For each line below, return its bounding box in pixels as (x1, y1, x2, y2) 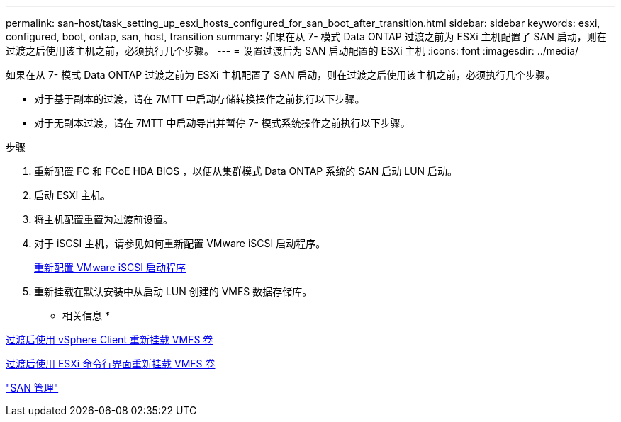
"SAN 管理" (6, 382, 59, 394)
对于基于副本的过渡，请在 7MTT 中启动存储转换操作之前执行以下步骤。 (34, 93, 365, 105)
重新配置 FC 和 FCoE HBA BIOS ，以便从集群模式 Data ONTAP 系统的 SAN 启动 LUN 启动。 (34, 165, 458, 177)
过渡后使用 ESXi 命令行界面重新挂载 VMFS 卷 (6, 358, 216, 370)
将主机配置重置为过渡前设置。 (34, 213, 173, 225)
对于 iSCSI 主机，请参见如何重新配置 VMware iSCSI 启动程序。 (34, 237, 326, 249)
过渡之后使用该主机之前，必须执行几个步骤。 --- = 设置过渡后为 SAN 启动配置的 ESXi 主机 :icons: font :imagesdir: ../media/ (6, 45, 579, 57)
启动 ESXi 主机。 (34, 189, 111, 201)
